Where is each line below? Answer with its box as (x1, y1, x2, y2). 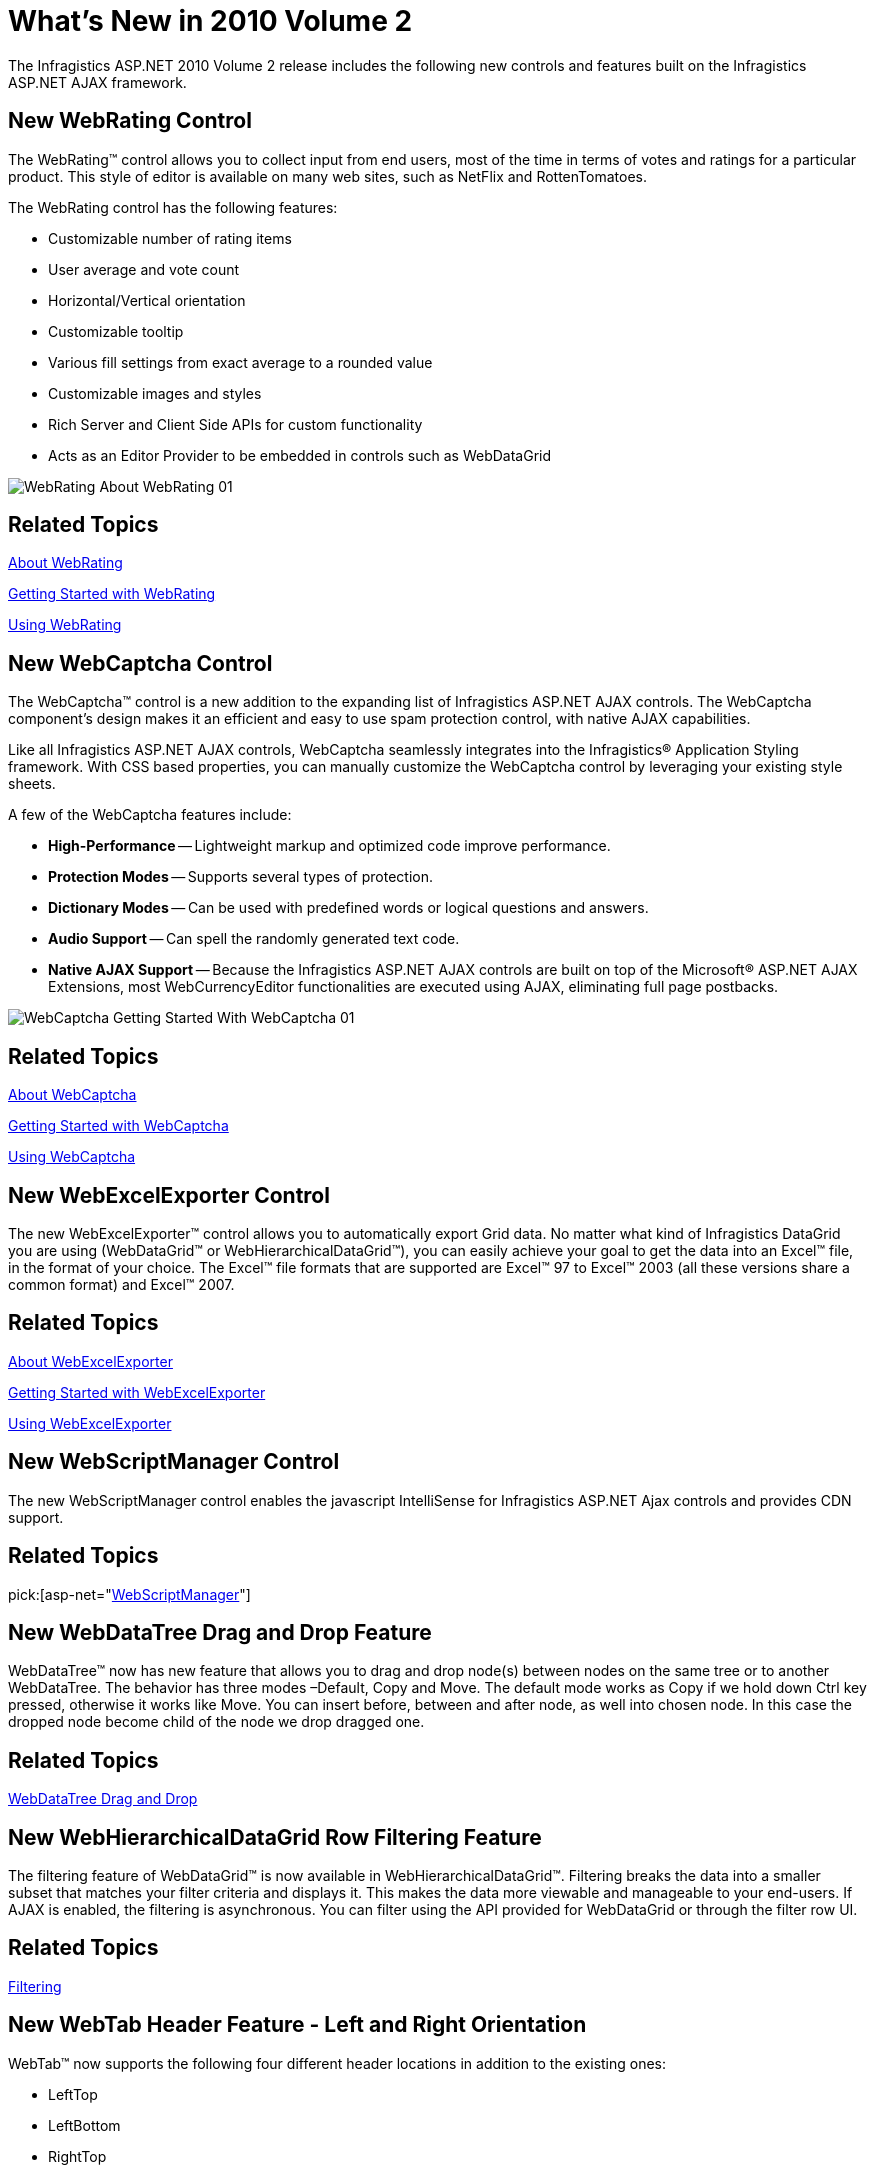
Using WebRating (8, 616, 122, 634)
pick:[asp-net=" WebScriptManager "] (8, 1585, 251, 1603)
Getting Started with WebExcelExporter (8, 1383, 266, 1401)
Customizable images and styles (48, 384, 262, 402)
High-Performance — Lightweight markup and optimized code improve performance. (48, 837, 611, 855)
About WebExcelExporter (8, 1352, 173, 1370)
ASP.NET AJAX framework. (8, 73, 187, 91)
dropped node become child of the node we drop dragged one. (8, 1713, 425, 1731)
